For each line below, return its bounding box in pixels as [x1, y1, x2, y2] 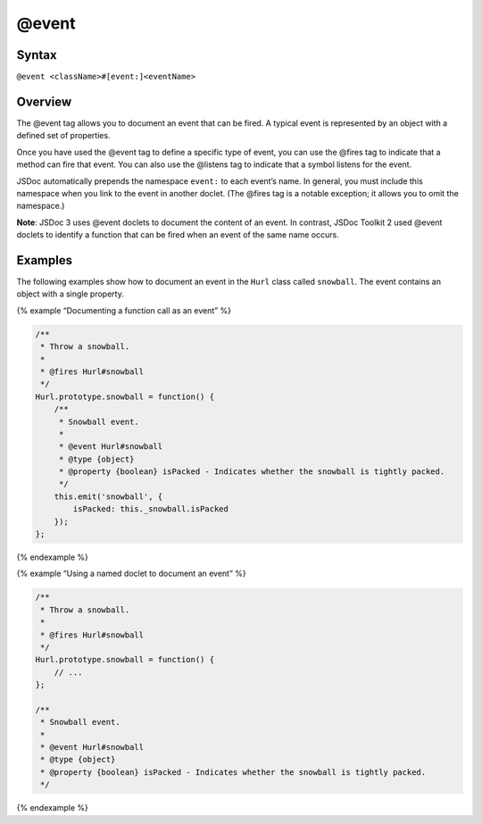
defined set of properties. [16, 130, 111, 141]
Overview [16, 94, 72, 109]
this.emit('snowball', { [54, 491, 163, 502]
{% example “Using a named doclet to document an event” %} [16, 568, 247, 579]
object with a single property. [16, 288, 124, 299]
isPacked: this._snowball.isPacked [72, 504, 229, 514]
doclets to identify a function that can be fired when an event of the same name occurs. [16, 229, 339, 240]
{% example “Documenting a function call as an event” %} [16, 304, 232, 316]
